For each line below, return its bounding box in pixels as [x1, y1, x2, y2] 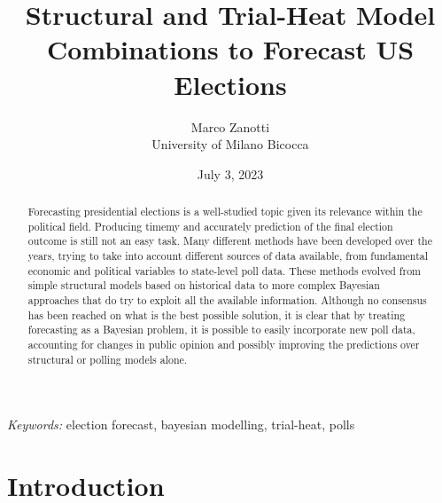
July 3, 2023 [197, 164, 264, 183]
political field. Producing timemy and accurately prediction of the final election [27, 218, 393, 233]
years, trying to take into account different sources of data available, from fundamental [27, 248, 429, 263]
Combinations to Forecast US [46, 31, 415, 67]
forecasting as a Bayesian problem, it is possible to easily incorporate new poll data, [27, 322, 415, 337]
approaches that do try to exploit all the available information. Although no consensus [27, 293, 427, 308]
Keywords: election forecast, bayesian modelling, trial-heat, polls [7, 415, 355, 434]
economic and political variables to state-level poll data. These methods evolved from [27, 263, 422, 278]
